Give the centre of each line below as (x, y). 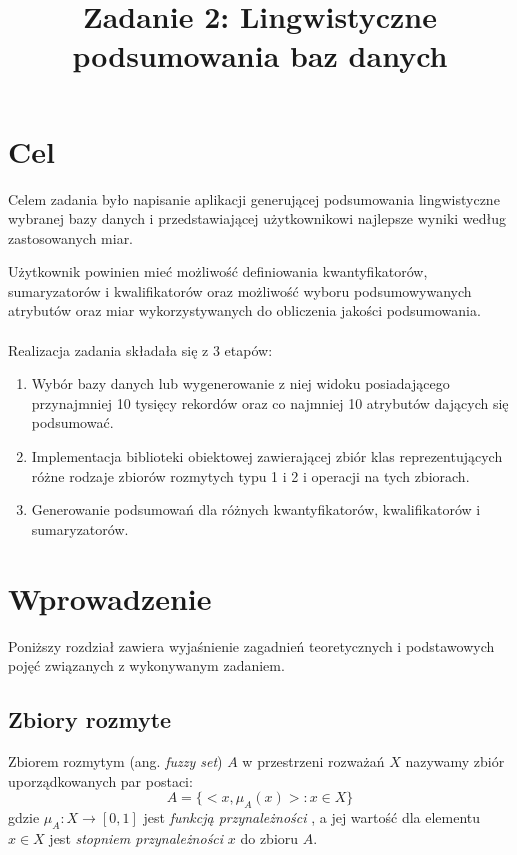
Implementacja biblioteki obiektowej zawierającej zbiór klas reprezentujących (267, 456)
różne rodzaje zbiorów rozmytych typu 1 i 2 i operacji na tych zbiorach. (250, 475)
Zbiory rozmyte (90, 719)
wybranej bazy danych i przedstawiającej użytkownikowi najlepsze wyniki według (257, 218)
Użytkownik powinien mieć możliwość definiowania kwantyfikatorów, (218, 271)
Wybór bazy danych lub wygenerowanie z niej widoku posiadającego (240, 383)
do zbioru (269, 837)
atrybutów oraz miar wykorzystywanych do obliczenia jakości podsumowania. (244, 310)
